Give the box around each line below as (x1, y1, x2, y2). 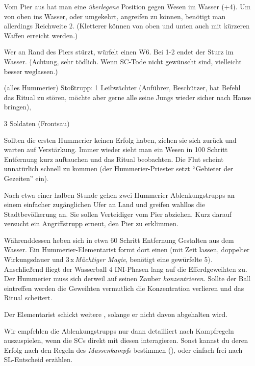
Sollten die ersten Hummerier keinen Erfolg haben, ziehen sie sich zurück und (4, 134, 237, 145)
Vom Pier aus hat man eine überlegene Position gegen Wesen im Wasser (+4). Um (4, 1, 251, 11)
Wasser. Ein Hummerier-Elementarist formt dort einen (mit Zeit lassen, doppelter (4, 244, 250, 255)
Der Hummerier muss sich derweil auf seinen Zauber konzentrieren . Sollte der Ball (4, 273, 251, 284)
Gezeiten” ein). (4, 173, 49, 183)
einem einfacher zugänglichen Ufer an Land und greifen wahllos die (4, 199, 205, 209)
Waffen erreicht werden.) (4, 30, 78, 40)
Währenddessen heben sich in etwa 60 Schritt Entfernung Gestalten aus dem (4, 235, 234, 245)
